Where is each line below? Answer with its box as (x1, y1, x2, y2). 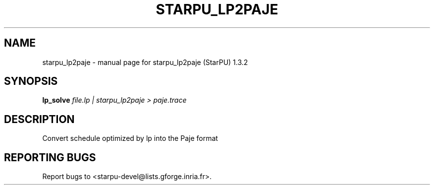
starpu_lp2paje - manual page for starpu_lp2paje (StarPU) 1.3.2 (42, 58, 248, 66)
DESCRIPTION (4, 113, 75, 126)
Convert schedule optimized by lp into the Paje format (42, 134, 218, 143)
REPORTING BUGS (4, 151, 96, 164)
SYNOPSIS (4, 75, 58, 88)
